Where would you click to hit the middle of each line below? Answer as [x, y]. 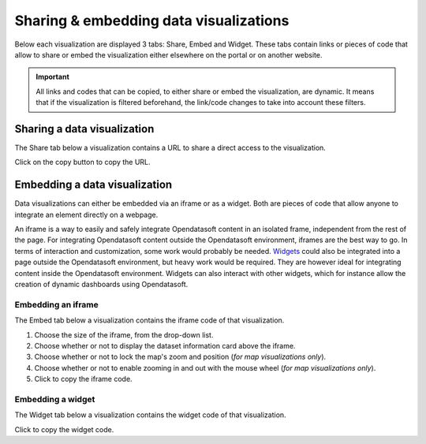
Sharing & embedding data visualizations [152, 21]
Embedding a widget [55, 399]
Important [53, 77]
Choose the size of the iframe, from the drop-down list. [124, 334]
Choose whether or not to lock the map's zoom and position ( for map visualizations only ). [180, 357]
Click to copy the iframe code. [84, 379]
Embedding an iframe [56, 304]
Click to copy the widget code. [64, 429]
